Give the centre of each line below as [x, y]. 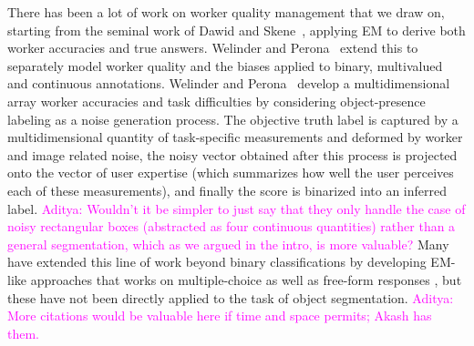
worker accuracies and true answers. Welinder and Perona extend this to [213, 48]
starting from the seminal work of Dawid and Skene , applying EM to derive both [237, 30]
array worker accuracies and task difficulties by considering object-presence [216, 101]
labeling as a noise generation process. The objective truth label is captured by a [233, 119]
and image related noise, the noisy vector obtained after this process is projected [232, 154]
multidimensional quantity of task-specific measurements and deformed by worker [235, 137]
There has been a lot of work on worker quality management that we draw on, [226, 12]
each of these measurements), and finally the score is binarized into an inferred [227, 190]
